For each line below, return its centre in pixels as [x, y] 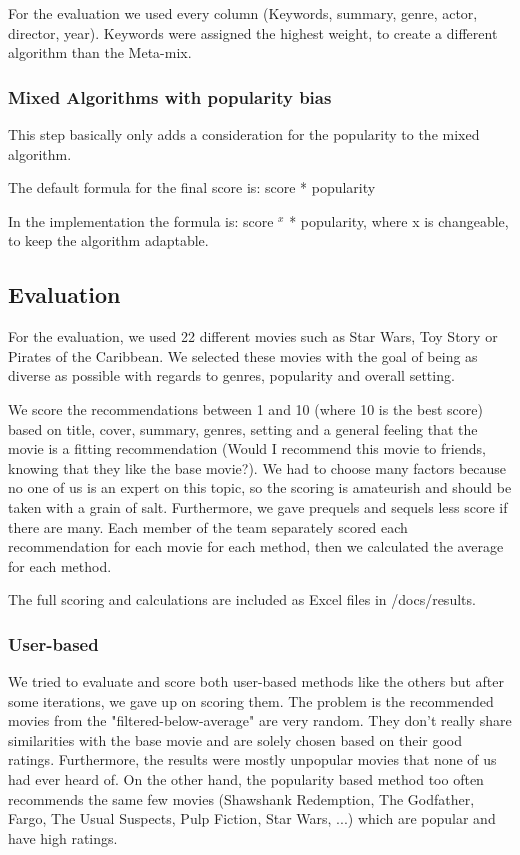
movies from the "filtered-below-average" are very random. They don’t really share [260, 720]
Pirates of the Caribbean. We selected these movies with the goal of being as [243, 355]
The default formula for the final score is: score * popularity [192, 187]
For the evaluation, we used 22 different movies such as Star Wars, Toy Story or [253, 336]
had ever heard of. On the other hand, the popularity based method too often [246, 779]
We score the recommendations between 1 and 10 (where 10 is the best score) [245, 408]
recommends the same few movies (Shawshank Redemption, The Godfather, [241, 798]
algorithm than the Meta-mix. [100, 52]
